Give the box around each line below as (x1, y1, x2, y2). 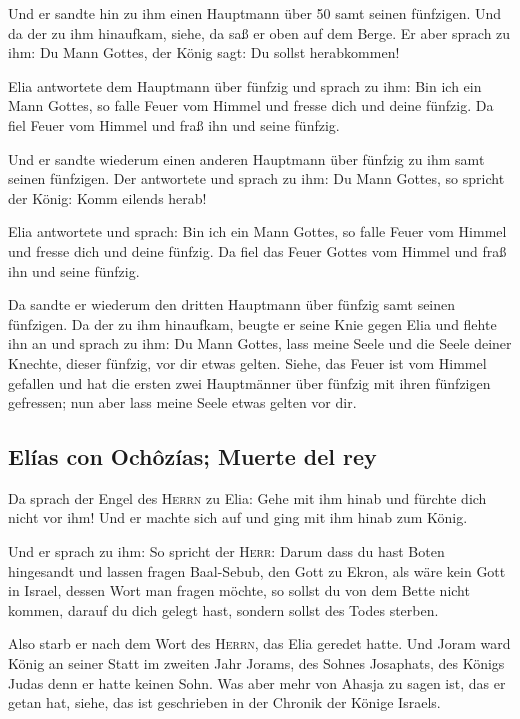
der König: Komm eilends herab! (8, 187, 207, 208)
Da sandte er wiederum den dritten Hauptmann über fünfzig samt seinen (8, 294, 456, 315)
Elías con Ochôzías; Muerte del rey (8, 441, 377, 472)
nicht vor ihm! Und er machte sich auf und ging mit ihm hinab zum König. (8, 507, 468, 528)
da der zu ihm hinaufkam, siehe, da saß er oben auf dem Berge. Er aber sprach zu (8, 22, 511, 43)
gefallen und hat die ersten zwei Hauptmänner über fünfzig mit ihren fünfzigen (8, 372, 491, 393)
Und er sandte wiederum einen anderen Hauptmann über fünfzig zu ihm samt (8, 148, 485, 169)
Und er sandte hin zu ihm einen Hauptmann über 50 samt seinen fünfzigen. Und (8, 3, 502, 23)
